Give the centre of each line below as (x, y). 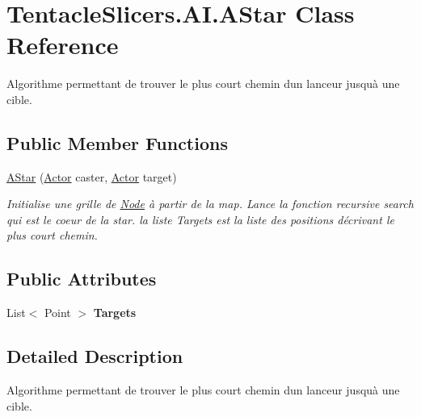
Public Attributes (82, 279)
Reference (63, 45)
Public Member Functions (117, 142)
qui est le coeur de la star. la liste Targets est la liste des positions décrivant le (200, 219)
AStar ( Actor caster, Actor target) (92, 176)
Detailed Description (95, 356)
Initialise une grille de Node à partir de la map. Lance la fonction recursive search (210, 204)
